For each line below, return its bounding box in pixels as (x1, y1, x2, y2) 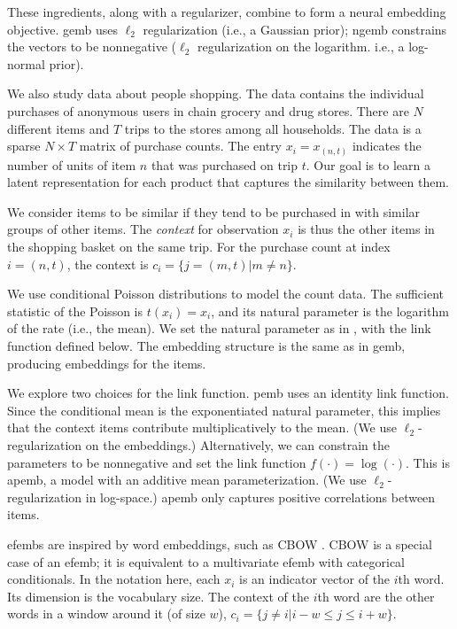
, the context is (66, 254, 149, 273)
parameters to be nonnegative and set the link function (7, 453, 306, 471)
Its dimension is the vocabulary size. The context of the (7, 586, 309, 605)
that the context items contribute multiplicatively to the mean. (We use (7, 418, 398, 437)
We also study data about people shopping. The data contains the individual (7, 84, 424, 103)
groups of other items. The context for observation (7, 220, 279, 238)
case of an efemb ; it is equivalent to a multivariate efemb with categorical (7, 552, 405, 571)
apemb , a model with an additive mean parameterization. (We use (7, 470, 367, 489)
